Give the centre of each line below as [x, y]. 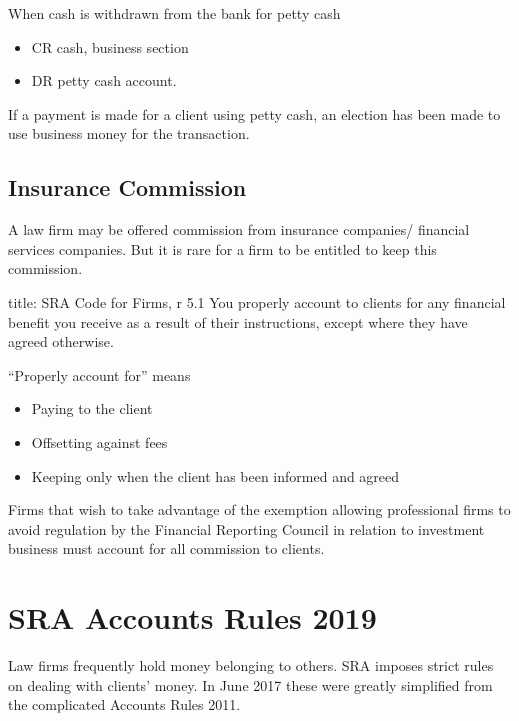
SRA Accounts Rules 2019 [192, 617]
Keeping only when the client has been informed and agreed [215, 475]
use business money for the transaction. [129, 133]
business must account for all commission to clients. [166, 548]
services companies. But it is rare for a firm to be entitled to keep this [222, 248]
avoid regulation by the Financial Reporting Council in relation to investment [246, 528]
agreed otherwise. [61, 341]
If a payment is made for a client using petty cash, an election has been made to [254, 113]
